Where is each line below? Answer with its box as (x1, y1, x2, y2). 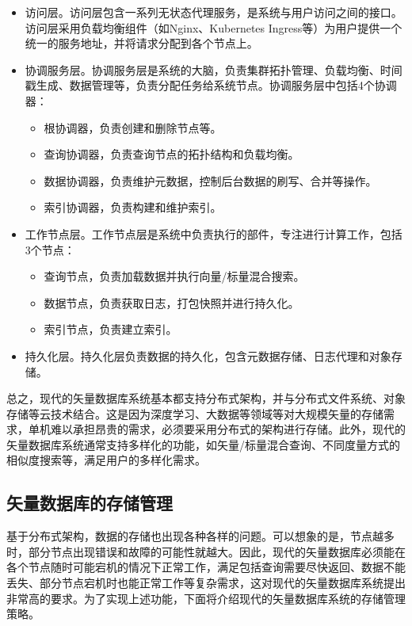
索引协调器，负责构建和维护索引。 (44, 199, 222, 216)
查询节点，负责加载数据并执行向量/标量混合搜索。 (44, 268, 305, 284)
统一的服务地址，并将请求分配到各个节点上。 (25, 35, 258, 52)
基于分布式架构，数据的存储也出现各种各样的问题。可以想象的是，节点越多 (6, 528, 395, 544)
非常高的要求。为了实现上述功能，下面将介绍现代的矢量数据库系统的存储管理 (6, 590, 406, 606)
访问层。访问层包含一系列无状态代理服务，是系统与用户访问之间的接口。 (25, 4, 402, 20)
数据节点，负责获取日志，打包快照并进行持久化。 (44, 294, 299, 311)
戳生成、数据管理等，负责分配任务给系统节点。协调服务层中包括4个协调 (25, 77, 397, 94)
